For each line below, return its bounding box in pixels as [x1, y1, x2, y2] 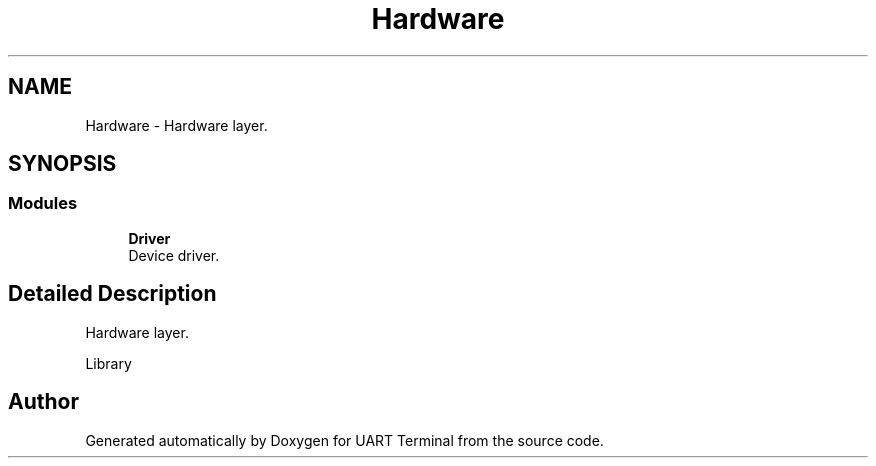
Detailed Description [8, 281, 217, 307]
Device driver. [128, 246, 220, 264]
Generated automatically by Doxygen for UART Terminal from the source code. [85, 431, 604, 449]
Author [8, 389, 79, 415]
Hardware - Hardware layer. [85, 116, 268, 134]
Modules [8, 193, 78, 214]
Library [85, 354, 132, 372]
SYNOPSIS [8, 151, 117, 177]
